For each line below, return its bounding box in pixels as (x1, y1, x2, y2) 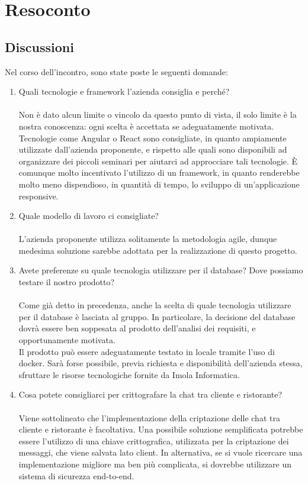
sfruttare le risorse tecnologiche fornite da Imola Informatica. (18, 368, 240, 380)
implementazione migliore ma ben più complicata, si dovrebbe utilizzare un (18, 457, 292, 470)
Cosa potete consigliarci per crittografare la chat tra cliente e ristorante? (18, 388, 283, 401)
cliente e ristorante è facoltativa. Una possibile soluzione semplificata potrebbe (18, 423, 303, 435)
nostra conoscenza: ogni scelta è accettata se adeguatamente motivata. (18, 120, 274, 132)
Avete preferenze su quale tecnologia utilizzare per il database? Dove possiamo (18, 264, 303, 276)
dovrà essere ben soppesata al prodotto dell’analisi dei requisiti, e (18, 322, 256, 334)
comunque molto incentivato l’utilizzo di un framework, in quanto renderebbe (18, 166, 300, 179)
